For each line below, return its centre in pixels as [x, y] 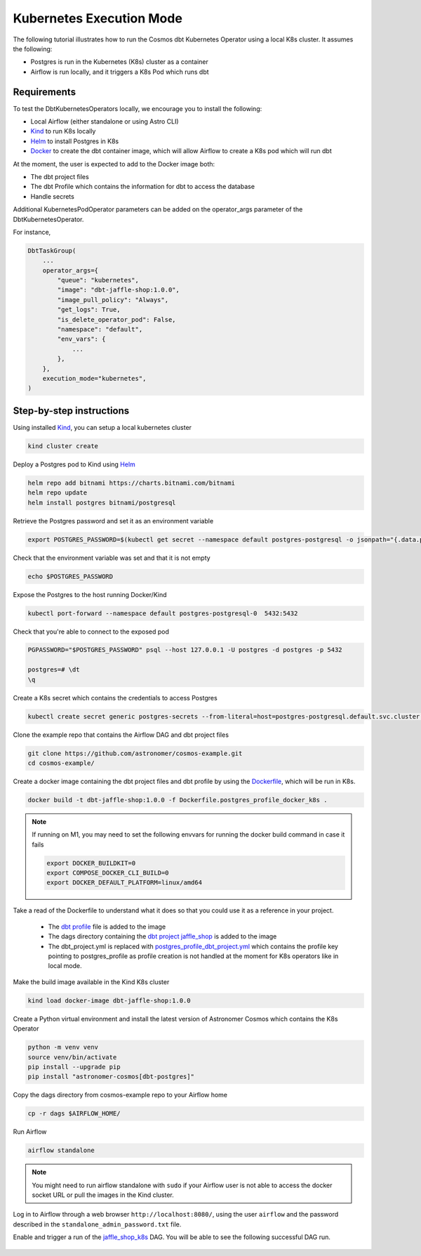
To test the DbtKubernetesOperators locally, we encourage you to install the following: [138, 108]
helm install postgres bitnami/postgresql [102, 503]
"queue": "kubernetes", [98, 280]
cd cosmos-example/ [61, 763]
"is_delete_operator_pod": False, [116, 319]
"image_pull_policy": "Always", [113, 300]
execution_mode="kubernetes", [94, 378]
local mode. [65, 966]
